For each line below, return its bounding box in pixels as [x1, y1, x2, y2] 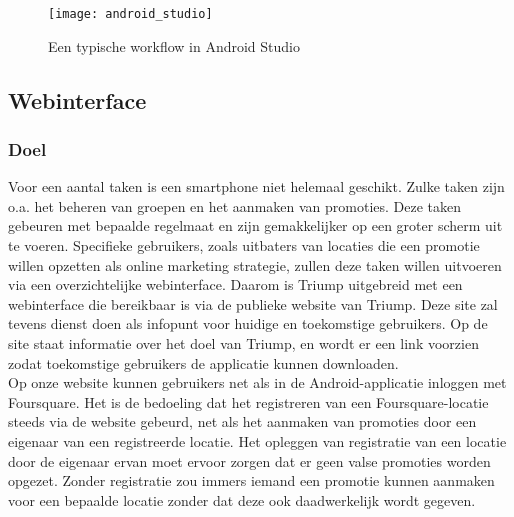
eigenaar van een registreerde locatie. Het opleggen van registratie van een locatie [8, 430, 507, 451]
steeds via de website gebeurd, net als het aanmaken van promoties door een [8, 411, 477, 432]
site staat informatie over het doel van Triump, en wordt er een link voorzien [8, 333, 479, 353]
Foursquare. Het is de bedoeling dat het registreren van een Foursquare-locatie [8, 391, 489, 412]
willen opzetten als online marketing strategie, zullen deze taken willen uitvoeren [8, 254, 502, 275]
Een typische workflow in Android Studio [48, 35, 300, 56]
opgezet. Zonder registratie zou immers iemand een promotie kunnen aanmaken [8, 470, 495, 491]
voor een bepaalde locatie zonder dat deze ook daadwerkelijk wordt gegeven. [8, 489, 476, 510]
